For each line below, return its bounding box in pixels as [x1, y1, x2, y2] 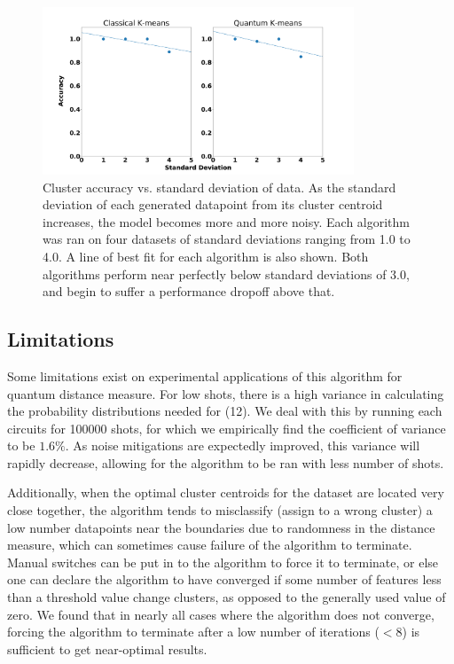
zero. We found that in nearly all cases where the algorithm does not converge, [7, 605, 434, 623]
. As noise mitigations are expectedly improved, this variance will [65, 436, 420, 455]
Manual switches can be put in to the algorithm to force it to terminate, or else [7, 552, 439, 571]
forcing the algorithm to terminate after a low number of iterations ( [7, 622, 380, 641]
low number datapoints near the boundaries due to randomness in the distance [7, 518, 435, 536]
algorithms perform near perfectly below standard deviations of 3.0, [43, 264, 410, 283]
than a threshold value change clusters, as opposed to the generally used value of [7, 588, 446, 606]
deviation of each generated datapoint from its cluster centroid [43, 195, 383, 214]
